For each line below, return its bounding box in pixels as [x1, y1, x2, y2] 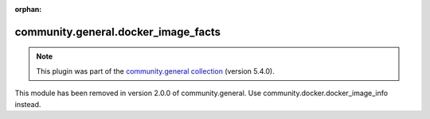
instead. [14, 99, 41, 109]
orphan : [14, 5, 42, 13]
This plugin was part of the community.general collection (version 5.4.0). [36, 66, 275, 75]
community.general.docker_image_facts [14, 25, 221, 39]
